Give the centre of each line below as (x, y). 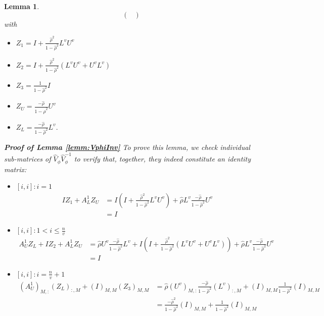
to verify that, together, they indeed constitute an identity (163, 159)
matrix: (15, 169)
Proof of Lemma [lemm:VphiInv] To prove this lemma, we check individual (127, 147)
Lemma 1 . (22, 6)
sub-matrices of (28, 159)
